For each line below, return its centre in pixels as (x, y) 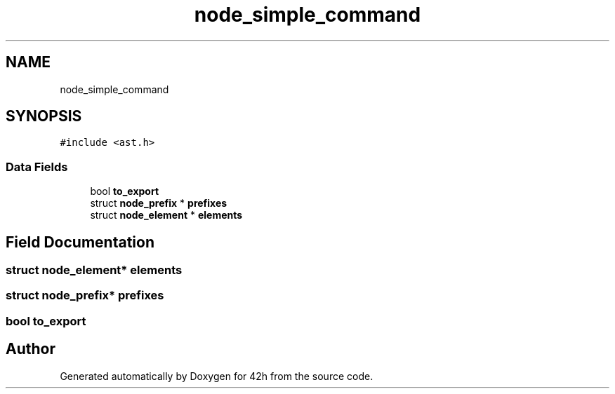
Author (31, 349)
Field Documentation (80, 242)
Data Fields (37, 167)
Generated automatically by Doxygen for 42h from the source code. (217, 376)
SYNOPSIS (44, 116)
